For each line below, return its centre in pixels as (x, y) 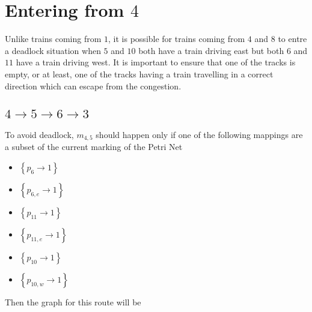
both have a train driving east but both (211, 50)
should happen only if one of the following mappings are (199, 134)
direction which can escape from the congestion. (93, 85)
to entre (292, 39)
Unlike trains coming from (53, 39)
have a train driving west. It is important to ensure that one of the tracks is (156, 62)
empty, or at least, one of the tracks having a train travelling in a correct (139, 73)
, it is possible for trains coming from (177, 39)
